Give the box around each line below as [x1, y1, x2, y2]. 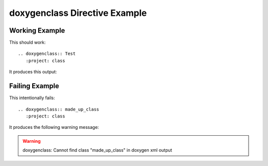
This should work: [9, 40, 46, 46]
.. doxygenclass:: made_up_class [18, 107, 99, 112]
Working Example [9, 26, 66, 35]
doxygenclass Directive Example [9, 7, 147, 18]
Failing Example [9, 82, 60, 90]
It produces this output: [9, 69, 57, 75]
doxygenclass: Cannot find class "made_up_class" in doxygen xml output [22, 147, 172, 153]
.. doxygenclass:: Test [18, 51, 76, 56]
